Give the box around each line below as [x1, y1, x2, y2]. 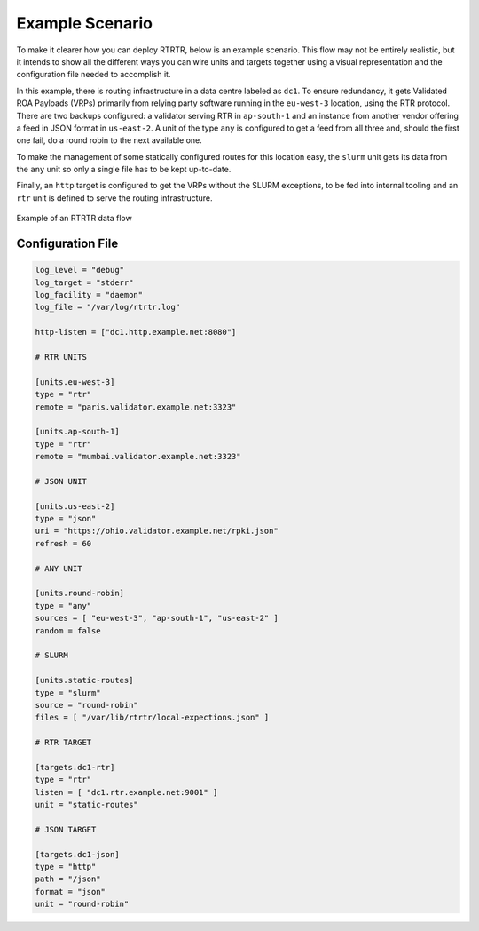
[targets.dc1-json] [35, 849, 120, 859]
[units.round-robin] [35, 588, 124, 599]
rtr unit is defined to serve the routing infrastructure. [16, 192, 213, 203]
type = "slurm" [35, 688, 101, 697]
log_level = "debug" [35, 265, 124, 275]
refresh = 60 [35, 538, 92, 548]
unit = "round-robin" [35, 899, 130, 910]
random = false [35, 625, 101, 635]
